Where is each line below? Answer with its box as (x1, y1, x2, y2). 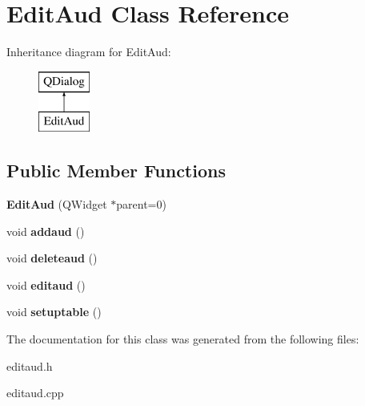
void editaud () (6, 276, 86, 293)
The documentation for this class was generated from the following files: (6, 331, 359, 347)
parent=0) (116, 196, 166, 213)
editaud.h (6, 357, 53, 374)
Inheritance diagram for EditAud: (6, 43, 171, 60)
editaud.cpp (6, 384, 64, 401)
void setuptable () (6, 303, 102, 320)
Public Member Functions (6, 158, 226, 183)
